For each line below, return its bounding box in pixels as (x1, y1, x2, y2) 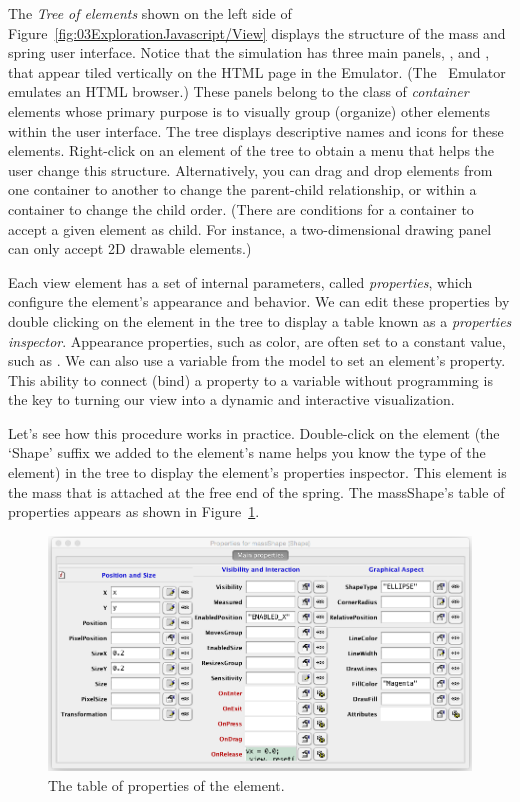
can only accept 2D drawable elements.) (8, 238, 252, 259)
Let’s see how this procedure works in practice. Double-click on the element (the (8, 422, 500, 443)
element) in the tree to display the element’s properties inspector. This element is (8, 462, 507, 483)
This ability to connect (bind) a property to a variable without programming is (8, 369, 493, 390)
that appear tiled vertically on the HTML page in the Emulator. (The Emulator (8, 61, 506, 82)
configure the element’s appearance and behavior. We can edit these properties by (8, 291, 510, 312)
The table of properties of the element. (48, 774, 285, 795)
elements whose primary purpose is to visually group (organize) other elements (8, 100, 491, 121)
